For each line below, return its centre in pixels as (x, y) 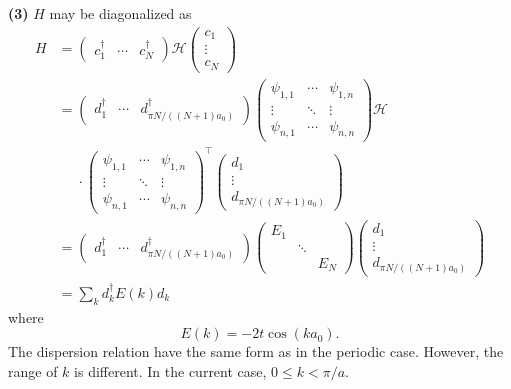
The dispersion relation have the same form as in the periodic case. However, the (256, 351)
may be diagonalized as (120, 13)
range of (33, 370)
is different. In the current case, (170, 370)
